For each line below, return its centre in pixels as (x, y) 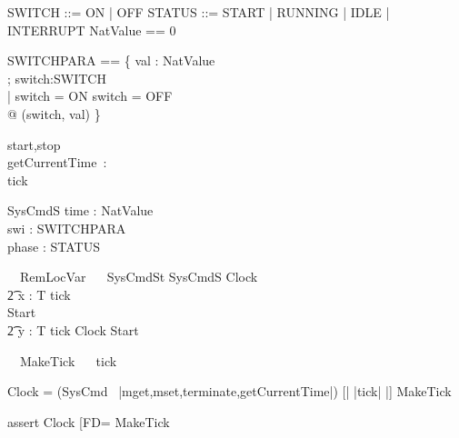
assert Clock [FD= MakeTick (89, 421)
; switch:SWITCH (57, 78)
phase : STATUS (54, 246)
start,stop (34, 144)
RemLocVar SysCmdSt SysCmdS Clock (139, 277)
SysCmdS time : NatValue (80, 210)
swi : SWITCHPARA (67, 228)
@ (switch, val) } (54, 113)
